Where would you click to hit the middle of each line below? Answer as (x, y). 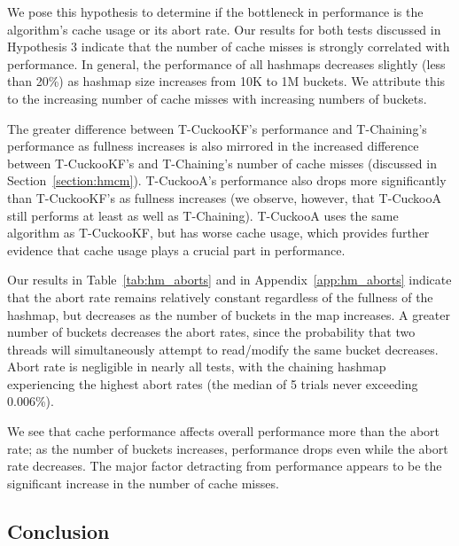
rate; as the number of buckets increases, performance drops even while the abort (228, 448)
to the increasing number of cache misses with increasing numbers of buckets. (217, 98)
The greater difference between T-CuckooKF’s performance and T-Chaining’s (217, 128)
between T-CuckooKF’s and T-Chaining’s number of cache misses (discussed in (222, 163)
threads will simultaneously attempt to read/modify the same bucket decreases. (223, 349)
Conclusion (58, 530)
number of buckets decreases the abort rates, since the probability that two (211, 332)
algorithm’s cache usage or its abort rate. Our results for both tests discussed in (224, 29)
